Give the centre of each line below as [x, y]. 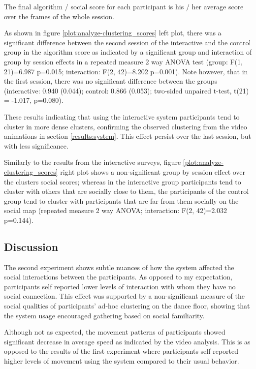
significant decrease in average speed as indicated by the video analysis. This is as [127, 341]
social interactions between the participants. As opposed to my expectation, [118, 277]
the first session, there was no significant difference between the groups [111, 81]
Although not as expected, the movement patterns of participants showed [115, 332]
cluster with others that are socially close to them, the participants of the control [127, 191]
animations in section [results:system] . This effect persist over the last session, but [128, 136]
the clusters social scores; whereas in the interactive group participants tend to [123, 181]
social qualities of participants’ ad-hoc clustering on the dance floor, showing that [127, 306]
